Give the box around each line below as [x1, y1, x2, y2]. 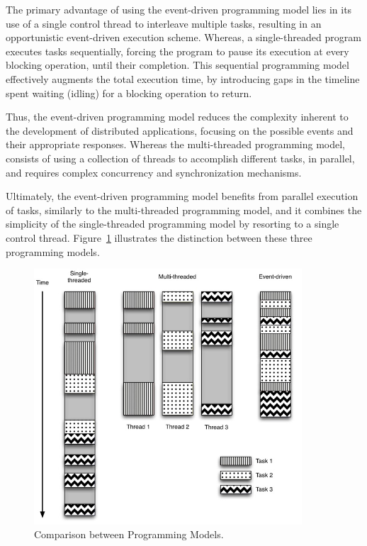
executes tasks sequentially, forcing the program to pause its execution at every [6, 43, 349, 58]
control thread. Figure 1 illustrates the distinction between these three [6, 230, 312, 245]
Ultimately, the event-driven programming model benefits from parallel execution [6, 189, 358, 204]
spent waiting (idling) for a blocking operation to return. [6, 85, 252, 100]
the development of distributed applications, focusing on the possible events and [6, 123, 354, 138]
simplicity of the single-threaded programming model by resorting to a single [6, 216, 339, 231]
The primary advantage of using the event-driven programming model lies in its [6, 2, 352, 16]
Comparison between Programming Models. [34, 527, 224, 542]
